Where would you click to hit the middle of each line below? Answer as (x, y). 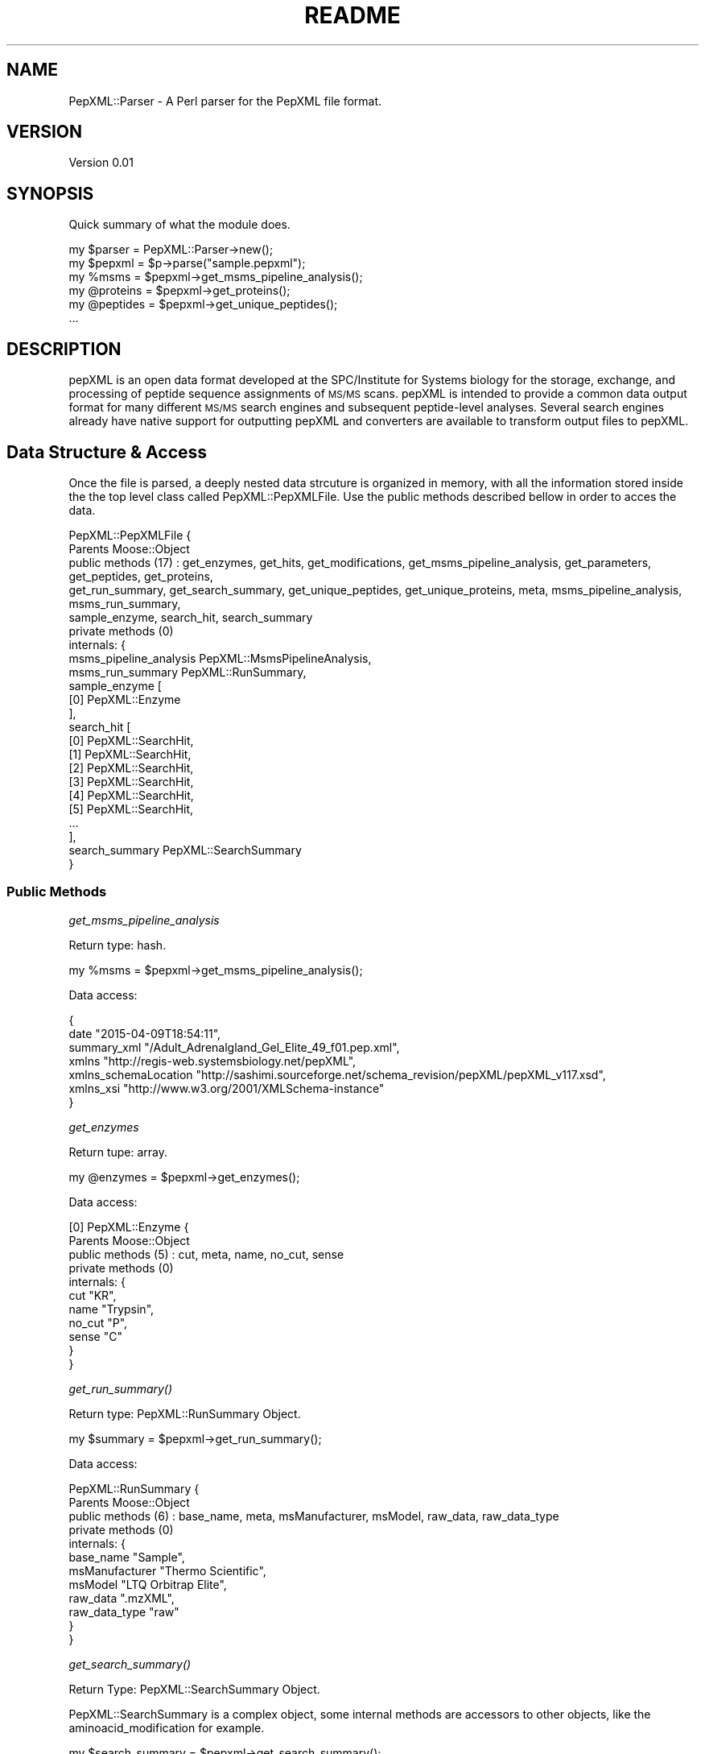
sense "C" (95, 1336)
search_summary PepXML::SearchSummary (185, 850)
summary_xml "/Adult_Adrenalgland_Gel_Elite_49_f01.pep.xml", (234, 1047)
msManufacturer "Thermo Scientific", (167, 1570)
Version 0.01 (101, 163)
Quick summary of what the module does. (179, 225)
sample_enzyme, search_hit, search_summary (191, 617)
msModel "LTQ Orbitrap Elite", (148, 1584)
